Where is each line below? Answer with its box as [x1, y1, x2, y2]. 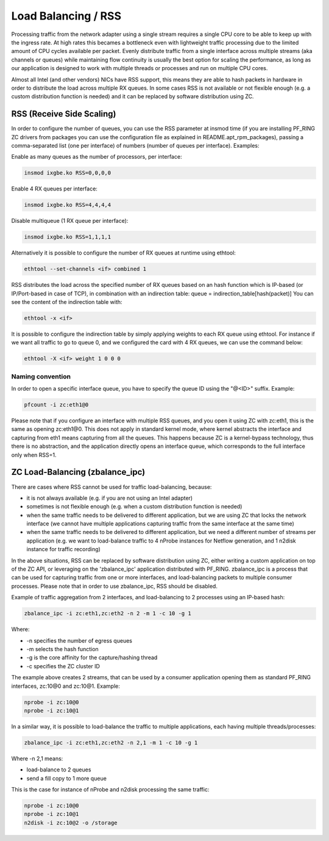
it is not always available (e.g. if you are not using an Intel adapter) [26, 494, 193, 502]
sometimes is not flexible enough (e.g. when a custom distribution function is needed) [26, 503, 242, 510]
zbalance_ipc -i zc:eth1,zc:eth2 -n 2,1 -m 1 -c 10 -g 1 [24, 739, 198, 746]
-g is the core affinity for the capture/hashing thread [26, 654, 158, 662]
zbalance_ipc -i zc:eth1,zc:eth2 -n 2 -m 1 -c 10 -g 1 [24, 610, 191, 617]
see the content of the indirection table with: [11, 298, 122, 306]
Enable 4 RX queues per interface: [11, 185, 97, 192]
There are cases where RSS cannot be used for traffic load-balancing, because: [11, 483, 212, 491]
